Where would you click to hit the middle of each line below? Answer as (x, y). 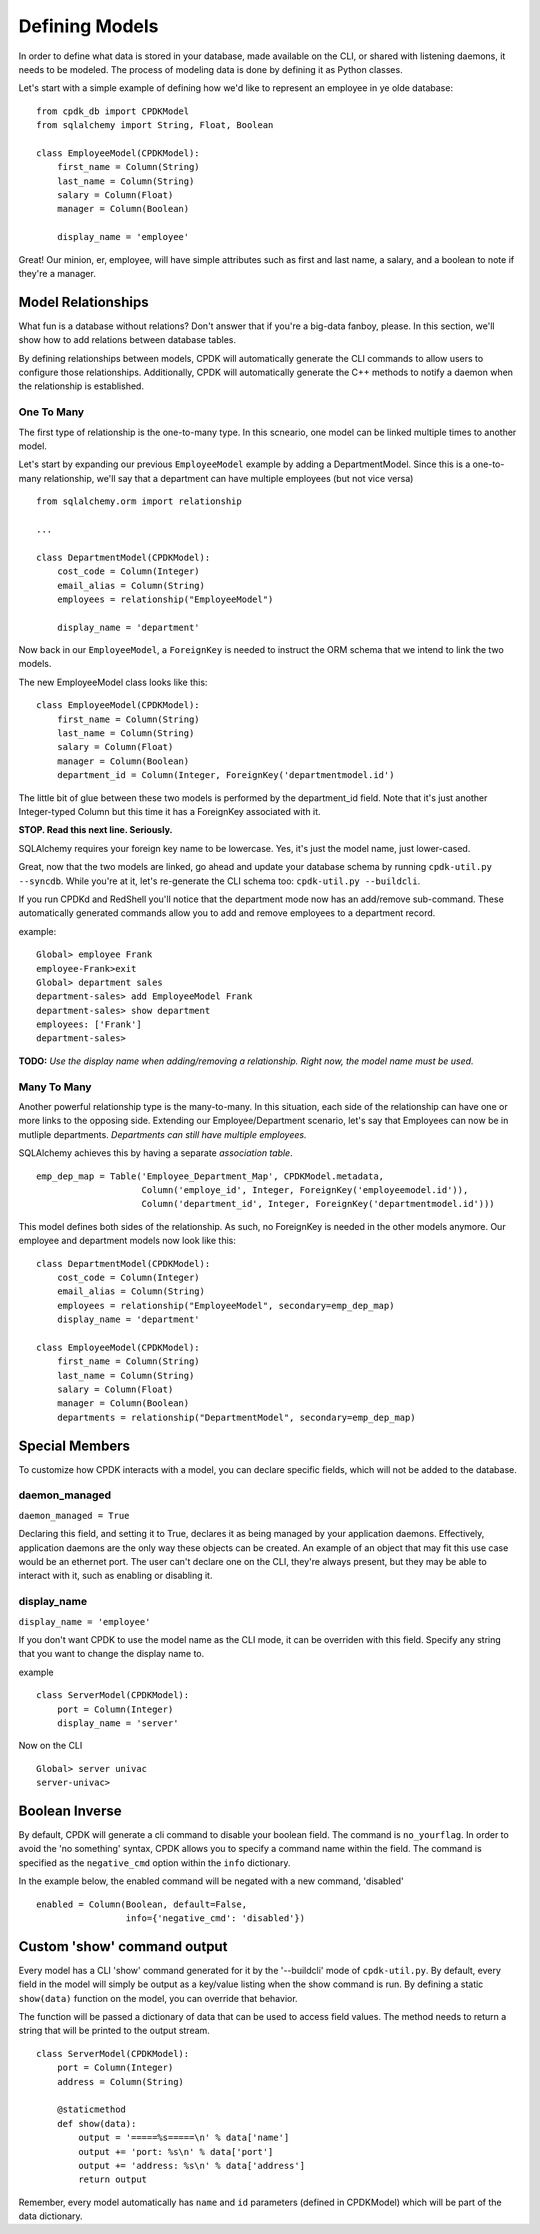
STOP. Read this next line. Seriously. (95, 830)
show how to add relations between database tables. (127, 340)
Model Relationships (83, 301)
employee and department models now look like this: (127, 1241)
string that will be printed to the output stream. (114, 2031)
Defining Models (88, 26)
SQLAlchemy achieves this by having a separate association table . (156, 1153)
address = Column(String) (120, 2081)
